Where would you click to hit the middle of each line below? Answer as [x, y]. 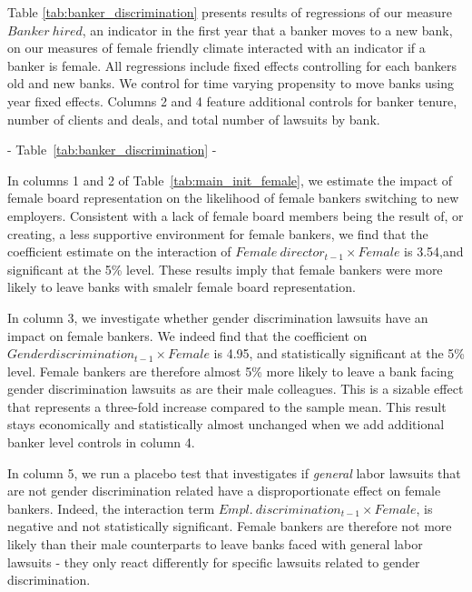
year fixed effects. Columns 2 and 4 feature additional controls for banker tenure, [232, 100]
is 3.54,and [434, 251]
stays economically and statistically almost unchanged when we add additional [226, 424]
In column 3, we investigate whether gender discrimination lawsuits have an [218, 317]
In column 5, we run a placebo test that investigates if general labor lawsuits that [234, 472]
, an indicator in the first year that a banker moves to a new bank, [267, 30]
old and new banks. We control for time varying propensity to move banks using [231, 83]
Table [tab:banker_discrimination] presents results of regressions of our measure [230, 12]
